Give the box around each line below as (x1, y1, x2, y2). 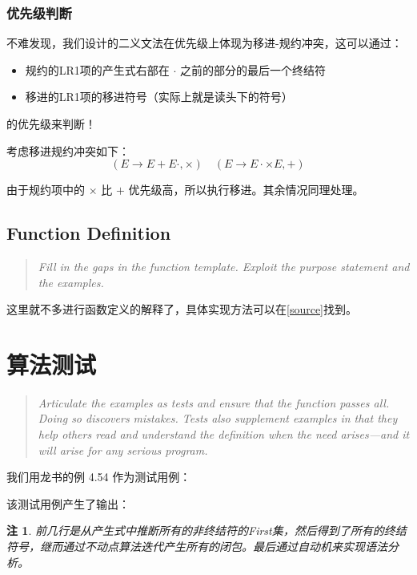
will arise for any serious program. (38, 441, 208, 458)
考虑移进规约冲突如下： (6, 142, 130, 159)
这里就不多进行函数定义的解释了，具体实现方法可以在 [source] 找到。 (6, 301, 358, 318)
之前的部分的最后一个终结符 (180, 61, 327, 78)
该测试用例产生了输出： (6, 495, 130, 512)
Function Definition (6, 221, 171, 245)
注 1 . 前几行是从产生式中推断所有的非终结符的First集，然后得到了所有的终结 (6, 522, 407, 539)
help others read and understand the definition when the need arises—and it (38, 426, 410, 443)
